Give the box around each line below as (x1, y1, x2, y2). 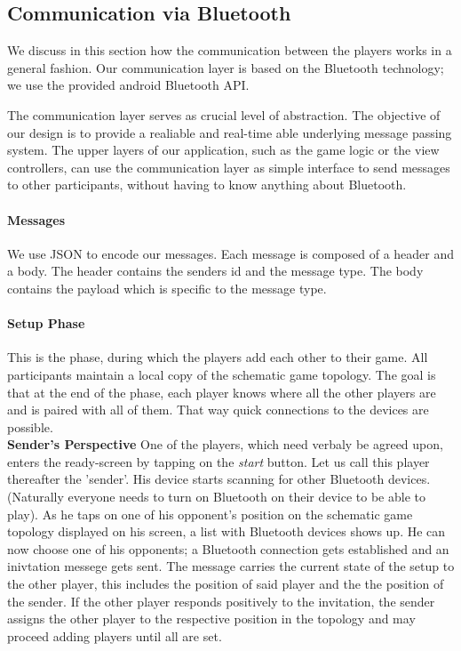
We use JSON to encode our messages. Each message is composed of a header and (7, 244, 455, 262)
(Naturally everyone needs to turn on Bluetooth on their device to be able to (7, 487, 425, 506)
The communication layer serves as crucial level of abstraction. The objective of (7, 105, 441, 124)
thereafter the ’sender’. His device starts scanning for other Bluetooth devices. (7, 470, 431, 488)
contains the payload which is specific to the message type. (7, 278, 327, 297)
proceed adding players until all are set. (7, 626, 222, 645)
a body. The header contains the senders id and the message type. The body (7, 261, 424, 280)
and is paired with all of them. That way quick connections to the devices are (7, 400, 429, 419)
